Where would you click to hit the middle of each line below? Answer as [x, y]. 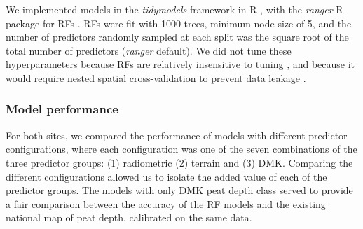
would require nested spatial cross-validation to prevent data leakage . [156, 77]
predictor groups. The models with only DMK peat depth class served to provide [179, 190]
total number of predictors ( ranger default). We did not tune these [149, 50]
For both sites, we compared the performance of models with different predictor [177, 135]
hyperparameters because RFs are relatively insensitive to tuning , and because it [180, 64]
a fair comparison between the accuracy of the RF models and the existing [166, 203]
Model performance [62, 109]
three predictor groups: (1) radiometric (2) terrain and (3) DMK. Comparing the [179, 162]
